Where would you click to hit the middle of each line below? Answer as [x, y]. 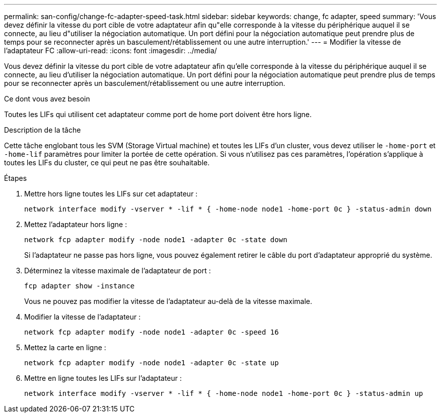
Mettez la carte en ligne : [65, 347]
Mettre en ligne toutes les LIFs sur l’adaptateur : [103, 378]
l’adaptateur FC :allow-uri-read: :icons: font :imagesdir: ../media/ [111, 50]
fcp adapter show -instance [80, 286]
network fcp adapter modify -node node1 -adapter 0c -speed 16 [152, 332]
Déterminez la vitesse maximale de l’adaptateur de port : [118, 271]
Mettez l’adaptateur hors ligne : [76, 224]
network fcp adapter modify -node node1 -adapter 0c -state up [152, 363]
